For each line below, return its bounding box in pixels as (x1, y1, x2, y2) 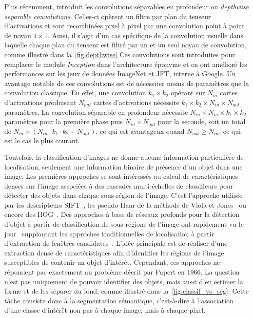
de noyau (4, 30, 31, 40)
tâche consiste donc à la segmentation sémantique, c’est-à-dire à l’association (4, 295, 234, 305)
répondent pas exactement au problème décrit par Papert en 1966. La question (4, 267, 240, 277)
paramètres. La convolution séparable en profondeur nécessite (4, 106, 188, 117)
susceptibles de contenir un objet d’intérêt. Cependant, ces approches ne (4, 257, 220, 267)
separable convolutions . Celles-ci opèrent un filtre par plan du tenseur (4, 11, 211, 21)
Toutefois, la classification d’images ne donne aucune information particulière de (4, 151, 244, 162)
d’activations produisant (4, 97, 77, 107)
